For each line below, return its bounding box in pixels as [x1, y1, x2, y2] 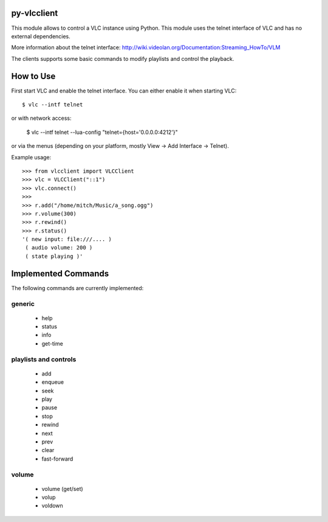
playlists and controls [11, 355, 77, 363]
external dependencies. [11, 32, 71, 40]
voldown [41, 502, 63, 509]
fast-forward [41, 455, 73, 462]
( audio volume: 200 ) [25, 244, 93, 251]
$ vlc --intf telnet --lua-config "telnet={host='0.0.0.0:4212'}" [26, 128, 179, 136]
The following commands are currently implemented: [11, 284, 144, 291]
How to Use [11, 71, 56, 82]
